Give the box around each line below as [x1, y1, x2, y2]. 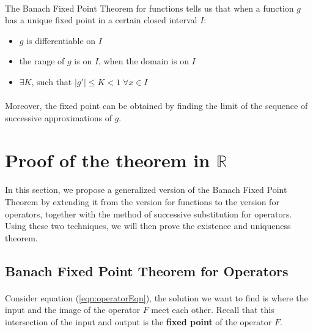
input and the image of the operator [5, 303, 140, 316]
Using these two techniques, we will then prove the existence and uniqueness [5, 219, 291, 232]
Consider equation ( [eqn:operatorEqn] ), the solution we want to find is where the [5, 291, 308, 304]
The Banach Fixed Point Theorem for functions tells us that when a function [5, 1, 294, 14]
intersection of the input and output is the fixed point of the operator [5, 315, 272, 328]
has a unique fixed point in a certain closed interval [5, 13, 197, 26]
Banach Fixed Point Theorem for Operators [5, 261, 289, 280]
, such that [31, 75, 72, 88]
